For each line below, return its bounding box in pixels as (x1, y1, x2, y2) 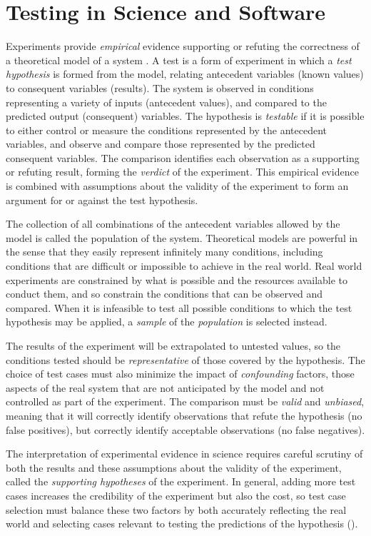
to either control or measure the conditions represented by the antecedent (6, 122, 327, 137)
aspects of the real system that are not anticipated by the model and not (6, 380, 325, 395)
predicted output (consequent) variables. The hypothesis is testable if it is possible (6, 108, 365, 123)
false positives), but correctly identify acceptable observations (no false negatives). (6, 422, 365, 437)
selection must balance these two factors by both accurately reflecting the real (6, 502, 347, 517)
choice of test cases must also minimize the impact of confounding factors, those (6, 366, 355, 381)
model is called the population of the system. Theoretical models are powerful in (6, 230, 358, 245)
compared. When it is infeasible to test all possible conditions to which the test (6, 300, 352, 315)
